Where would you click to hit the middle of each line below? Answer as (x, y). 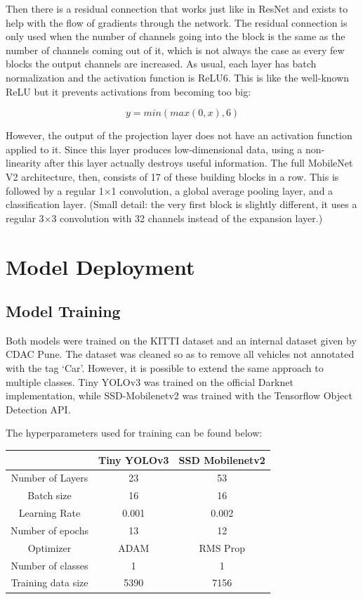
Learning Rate (49, 513)
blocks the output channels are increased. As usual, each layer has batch (161, 64)
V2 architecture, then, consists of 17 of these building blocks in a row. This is (172, 176)
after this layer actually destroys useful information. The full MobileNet (199, 163)
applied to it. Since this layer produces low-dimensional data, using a (154, 149)
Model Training (63, 311)
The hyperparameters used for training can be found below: (134, 433)
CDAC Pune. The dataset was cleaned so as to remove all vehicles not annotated (180, 354)
